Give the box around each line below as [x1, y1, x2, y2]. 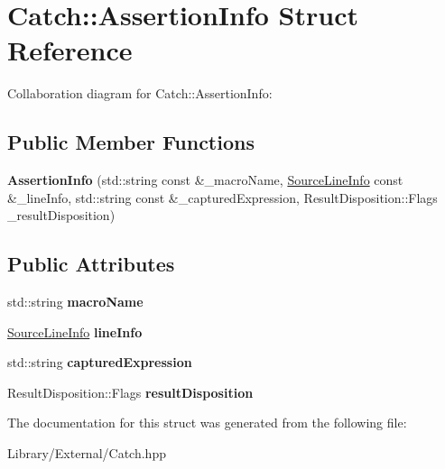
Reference [7, 32, 133, 69]
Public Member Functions [7, 128, 255, 156]
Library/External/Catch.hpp [7, 444, 166, 463]
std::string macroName [7, 292, 144, 311]
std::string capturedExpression [7, 353, 192, 372]
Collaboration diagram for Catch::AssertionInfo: [7, 84, 273, 103]
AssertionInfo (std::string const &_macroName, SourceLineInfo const [7, 170, 403, 189]
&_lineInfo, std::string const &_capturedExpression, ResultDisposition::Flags [7, 188, 438, 207]
